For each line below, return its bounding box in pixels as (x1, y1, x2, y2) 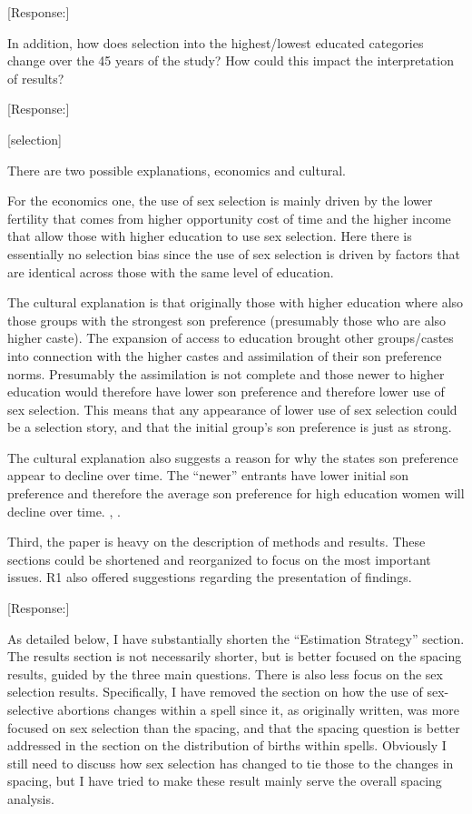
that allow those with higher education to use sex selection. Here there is (7, 226, 412, 246)
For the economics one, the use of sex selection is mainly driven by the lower (7, 191, 433, 210)
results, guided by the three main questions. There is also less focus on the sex (7, 664, 443, 683)
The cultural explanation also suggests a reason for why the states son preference (7, 447, 458, 467)
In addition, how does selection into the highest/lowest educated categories (7, 33, 424, 52)
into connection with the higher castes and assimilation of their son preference (7, 346, 442, 365)
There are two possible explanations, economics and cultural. (7, 160, 346, 179)
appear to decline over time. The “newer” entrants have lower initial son (7, 466, 409, 485)
